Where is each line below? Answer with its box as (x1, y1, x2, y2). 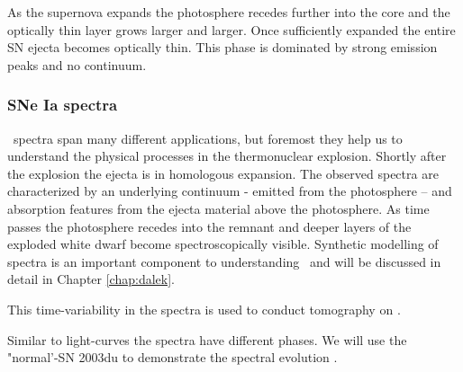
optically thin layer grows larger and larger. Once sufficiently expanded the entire (7, 20, 456, 39)
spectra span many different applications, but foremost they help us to (13, 128, 403, 147)
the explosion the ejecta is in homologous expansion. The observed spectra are (7, 164, 439, 182)
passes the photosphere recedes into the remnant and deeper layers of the (7, 217, 412, 235)
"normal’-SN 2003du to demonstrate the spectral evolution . (7, 348, 338, 367)
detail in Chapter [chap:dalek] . (7, 270, 175, 288)
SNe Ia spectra (7, 93, 118, 116)
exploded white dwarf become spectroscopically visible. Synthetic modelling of (7, 235, 439, 253)
